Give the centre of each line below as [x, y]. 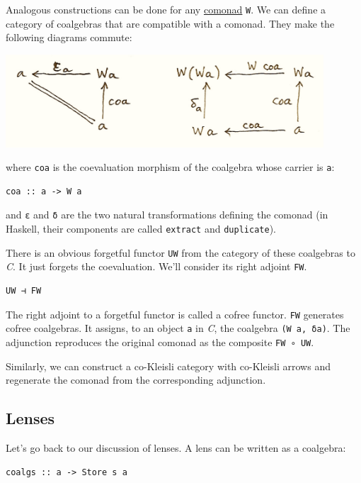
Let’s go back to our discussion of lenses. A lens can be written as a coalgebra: [176, 447]
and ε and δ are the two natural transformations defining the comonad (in [167, 215]
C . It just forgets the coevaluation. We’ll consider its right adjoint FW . [156, 266]
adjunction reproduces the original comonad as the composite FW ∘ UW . [160, 342]
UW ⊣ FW [24, 290]
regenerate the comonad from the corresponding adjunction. [136, 380]
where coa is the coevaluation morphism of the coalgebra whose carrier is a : [170, 167]
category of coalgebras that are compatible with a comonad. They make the [170, 23]
